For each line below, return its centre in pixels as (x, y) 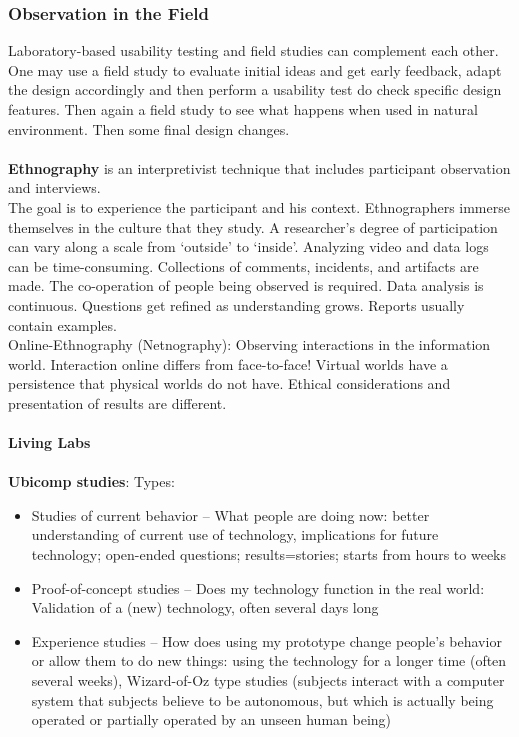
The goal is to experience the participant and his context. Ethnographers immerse (259, 206)
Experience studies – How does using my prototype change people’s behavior (266, 640)
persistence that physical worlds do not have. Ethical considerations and (229, 383)
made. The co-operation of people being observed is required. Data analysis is (246, 285)
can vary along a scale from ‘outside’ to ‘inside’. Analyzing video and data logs (248, 246)
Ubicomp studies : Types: (91, 481)
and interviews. (54, 187)
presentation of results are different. (117, 402)
